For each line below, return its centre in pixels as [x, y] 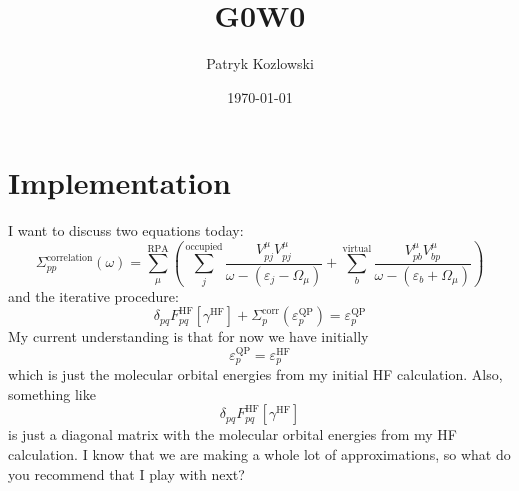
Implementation [119, 182]
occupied [204, 246]
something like [52, 393]
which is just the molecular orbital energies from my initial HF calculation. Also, [255, 374]
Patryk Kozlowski [260, 63]
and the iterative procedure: [93, 295]
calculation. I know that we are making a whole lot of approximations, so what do [259, 453]
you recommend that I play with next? [126, 473]
